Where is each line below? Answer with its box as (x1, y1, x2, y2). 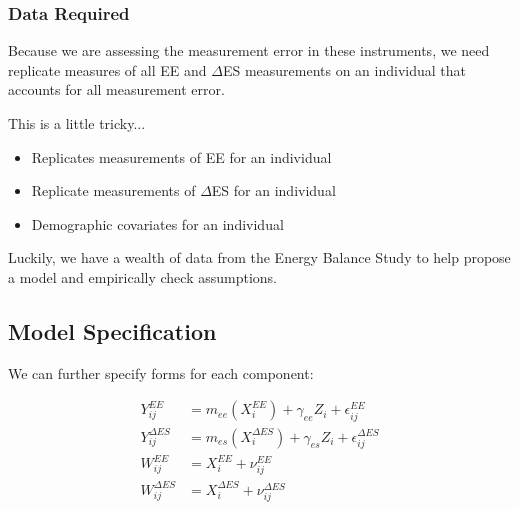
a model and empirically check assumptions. (8, 266, 277, 287)
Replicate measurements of (31, 180, 196, 201)
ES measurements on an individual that (222, 59, 466, 80)
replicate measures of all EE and (8, 59, 207, 80)
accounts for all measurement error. (8, 79, 225, 100)
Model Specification (8, 315, 217, 346)
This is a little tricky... (8, 113, 146, 133)
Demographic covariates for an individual (31, 213, 284, 234)
